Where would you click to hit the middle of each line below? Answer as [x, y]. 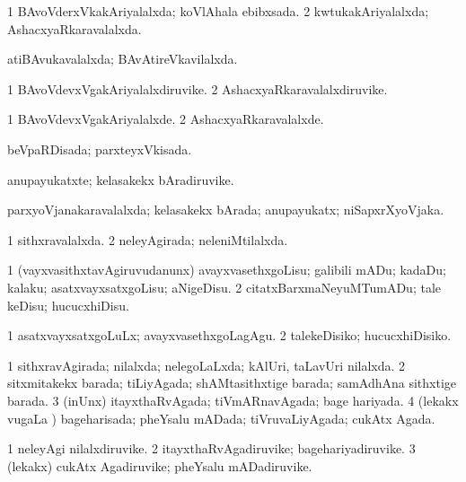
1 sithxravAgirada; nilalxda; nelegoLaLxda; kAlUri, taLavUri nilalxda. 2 [207, 365]
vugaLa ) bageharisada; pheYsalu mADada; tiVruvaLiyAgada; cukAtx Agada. [221, 418]
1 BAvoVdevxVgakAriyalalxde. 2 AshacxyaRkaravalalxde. [166, 119]
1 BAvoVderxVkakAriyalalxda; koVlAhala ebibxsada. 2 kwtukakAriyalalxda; [218, 11]
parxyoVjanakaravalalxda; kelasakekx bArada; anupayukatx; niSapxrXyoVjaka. [226, 210]
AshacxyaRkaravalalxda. [75, 28]
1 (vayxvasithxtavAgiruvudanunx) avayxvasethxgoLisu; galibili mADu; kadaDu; [227, 270]
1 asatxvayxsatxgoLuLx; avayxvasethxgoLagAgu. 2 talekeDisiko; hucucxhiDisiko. [229, 335]
